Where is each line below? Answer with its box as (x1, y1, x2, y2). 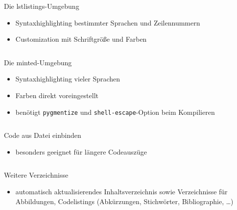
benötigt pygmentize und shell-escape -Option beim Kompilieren (15, 106, 215, 117)
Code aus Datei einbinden (4, 130, 81, 140)
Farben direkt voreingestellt (15, 90, 98, 100)
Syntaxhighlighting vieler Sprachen (15, 74, 120, 84)
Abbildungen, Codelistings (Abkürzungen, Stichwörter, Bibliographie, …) (15, 196, 234, 206)
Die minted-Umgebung (4, 57, 72, 67)
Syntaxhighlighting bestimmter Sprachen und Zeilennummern (15, 17, 200, 27)
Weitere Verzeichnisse (4, 170, 69, 180)
